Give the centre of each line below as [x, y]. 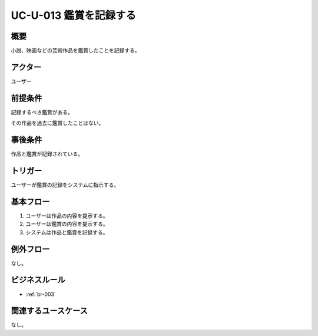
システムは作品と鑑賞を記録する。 [67, 232]
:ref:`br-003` [41, 294]
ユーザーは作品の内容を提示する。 [67, 216]
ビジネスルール [38, 280]
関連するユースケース [49, 311]
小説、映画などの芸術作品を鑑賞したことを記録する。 [75, 51]
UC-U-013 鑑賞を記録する [74, 15]
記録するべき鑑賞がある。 [42, 112]
